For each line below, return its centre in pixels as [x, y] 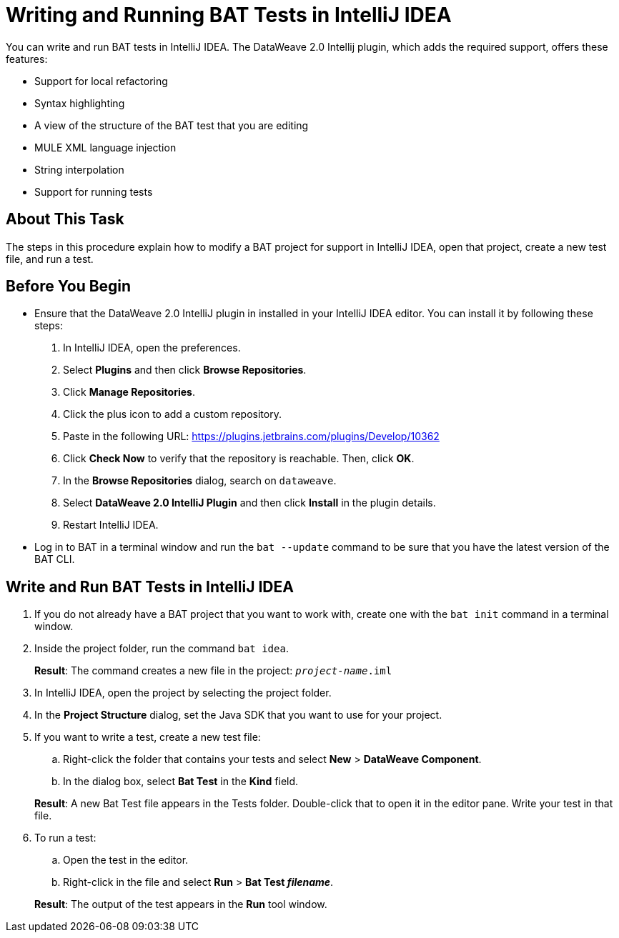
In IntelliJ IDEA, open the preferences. [152, 348]
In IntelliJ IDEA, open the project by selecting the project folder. [183, 693]
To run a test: [65, 838]
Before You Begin [69, 286]
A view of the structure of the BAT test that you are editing [172, 125]
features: [27, 59]
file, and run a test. [50, 259]
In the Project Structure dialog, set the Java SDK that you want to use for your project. [238, 715]
